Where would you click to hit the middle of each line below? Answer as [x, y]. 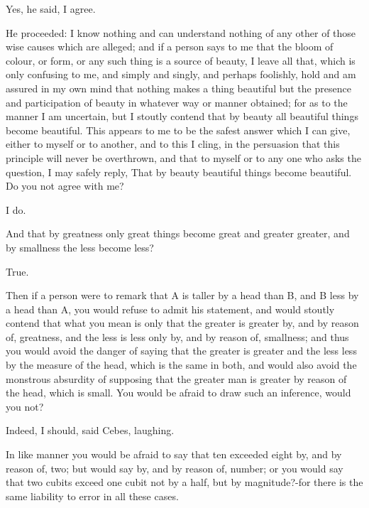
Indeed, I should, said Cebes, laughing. [90, 430]
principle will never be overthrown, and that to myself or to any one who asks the [183, 157]
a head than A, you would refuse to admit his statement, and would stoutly [170, 309]
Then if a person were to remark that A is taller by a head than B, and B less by [182, 295]
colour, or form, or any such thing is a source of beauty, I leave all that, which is [181, 60]
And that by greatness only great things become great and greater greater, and [178, 233]
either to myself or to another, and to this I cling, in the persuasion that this [173, 144]
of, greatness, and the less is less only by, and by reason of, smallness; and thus [177, 336]
